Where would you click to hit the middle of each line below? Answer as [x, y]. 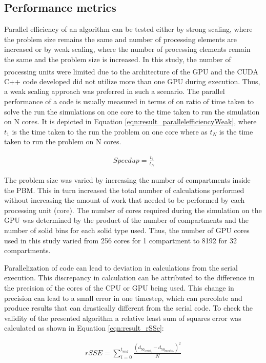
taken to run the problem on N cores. [63, 141]
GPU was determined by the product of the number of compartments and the [126, 220]
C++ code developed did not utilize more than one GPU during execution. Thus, [132, 81]
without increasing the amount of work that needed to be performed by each [125, 200]
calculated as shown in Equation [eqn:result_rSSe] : [84, 328]
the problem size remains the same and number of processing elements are [121, 39]
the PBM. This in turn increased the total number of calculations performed [124, 190]
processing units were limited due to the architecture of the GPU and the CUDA [131, 71]
